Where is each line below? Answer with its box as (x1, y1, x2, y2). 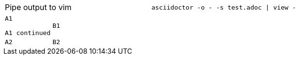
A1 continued (5, 29, 51, 36)
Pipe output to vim (5, 2, 72, 12)
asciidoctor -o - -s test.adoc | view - (151, 3, 296, 11)
